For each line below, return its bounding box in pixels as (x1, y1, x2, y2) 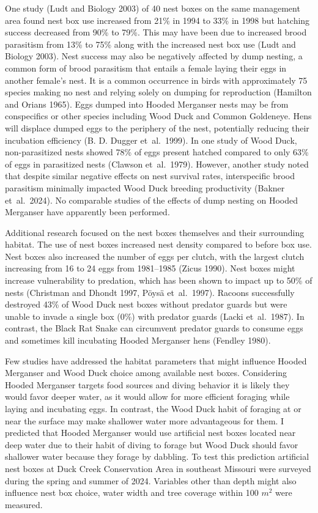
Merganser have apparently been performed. (5, 205, 170, 218)
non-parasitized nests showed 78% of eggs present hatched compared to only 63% (5, 146, 309, 158)
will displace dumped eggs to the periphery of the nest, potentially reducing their (5, 121, 309, 134)
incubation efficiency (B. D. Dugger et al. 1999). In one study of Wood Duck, (5, 133, 297, 146)
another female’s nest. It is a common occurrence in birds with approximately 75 (5, 73, 308, 86)
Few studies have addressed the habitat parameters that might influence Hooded (5, 354, 307, 367)
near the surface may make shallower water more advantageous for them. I (5, 414, 284, 427)
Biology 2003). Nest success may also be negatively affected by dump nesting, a (5, 50, 303, 62)
